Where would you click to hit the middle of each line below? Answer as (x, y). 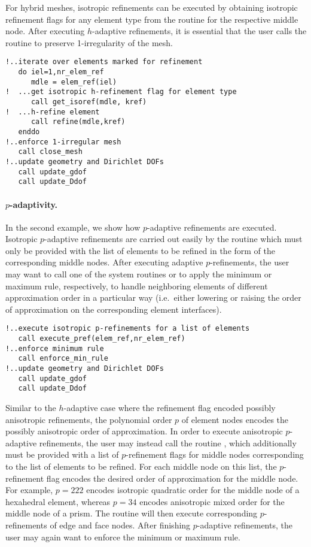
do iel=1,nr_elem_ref (61, 72)
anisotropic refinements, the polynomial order (89, 419)
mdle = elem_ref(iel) (74, 82)
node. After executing (45, 31)
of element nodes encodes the (235, 419)
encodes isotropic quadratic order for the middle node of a (193, 490)
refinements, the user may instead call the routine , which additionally (168, 442)
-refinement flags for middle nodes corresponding (215, 454)
